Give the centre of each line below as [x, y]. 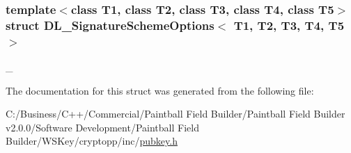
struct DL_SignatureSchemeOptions [110, 25]
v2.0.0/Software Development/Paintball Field [102, 127]
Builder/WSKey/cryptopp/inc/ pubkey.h [92, 141]
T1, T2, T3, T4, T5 [289, 25]
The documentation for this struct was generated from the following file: [160, 90]
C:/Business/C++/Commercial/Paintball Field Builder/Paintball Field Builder [175, 114]
